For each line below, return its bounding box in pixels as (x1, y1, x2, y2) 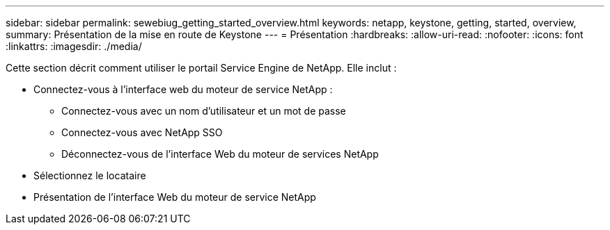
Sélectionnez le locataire (33, 170, 146, 181)
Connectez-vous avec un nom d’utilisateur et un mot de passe (61, 105, 346, 117)
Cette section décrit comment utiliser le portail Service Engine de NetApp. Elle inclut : (6, 62, 397, 74)
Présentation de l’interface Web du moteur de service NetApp (33, 191, 316, 203)
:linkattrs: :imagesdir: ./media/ (6, 40, 142, 52)
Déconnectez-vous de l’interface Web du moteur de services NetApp (61, 148, 379, 160)
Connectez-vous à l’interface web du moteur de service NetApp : (33, 83, 333, 95)
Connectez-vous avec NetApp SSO (61, 126, 223, 138)
